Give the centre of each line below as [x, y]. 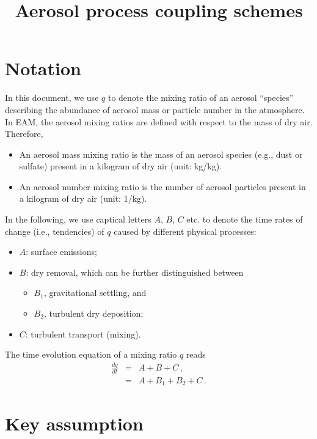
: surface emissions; [61, 252]
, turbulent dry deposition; [93, 313]
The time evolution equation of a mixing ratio [91, 354]
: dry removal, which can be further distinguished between [135, 272]
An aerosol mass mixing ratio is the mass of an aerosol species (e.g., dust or [161, 154]
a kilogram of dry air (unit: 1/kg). [83, 198]
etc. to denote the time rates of [245, 219]
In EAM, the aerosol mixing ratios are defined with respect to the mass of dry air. [159, 121]
